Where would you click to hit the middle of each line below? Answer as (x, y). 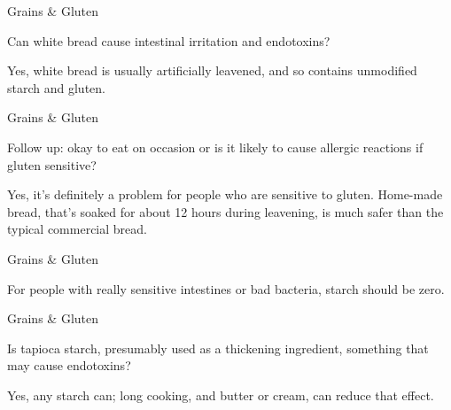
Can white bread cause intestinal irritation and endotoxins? (169, 40)
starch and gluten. (56, 87)
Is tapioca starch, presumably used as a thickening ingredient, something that (218, 348)
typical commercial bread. (77, 229)
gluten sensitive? (52, 164)
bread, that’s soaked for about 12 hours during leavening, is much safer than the (225, 211)
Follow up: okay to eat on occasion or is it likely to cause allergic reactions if (215, 147)
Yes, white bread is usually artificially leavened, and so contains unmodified (212, 70)
